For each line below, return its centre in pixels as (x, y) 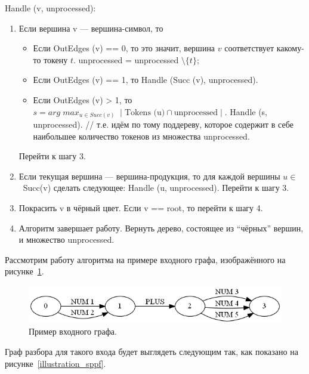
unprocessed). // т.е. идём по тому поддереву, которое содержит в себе (163, 124)
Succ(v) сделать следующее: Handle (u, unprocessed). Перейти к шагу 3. (156, 188)
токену (56, 59)
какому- (290, 48)
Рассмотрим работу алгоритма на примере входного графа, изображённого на (145, 259)
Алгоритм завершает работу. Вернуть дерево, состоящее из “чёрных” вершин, (161, 228)
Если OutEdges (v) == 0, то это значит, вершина (124, 48)
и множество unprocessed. (67, 239)
